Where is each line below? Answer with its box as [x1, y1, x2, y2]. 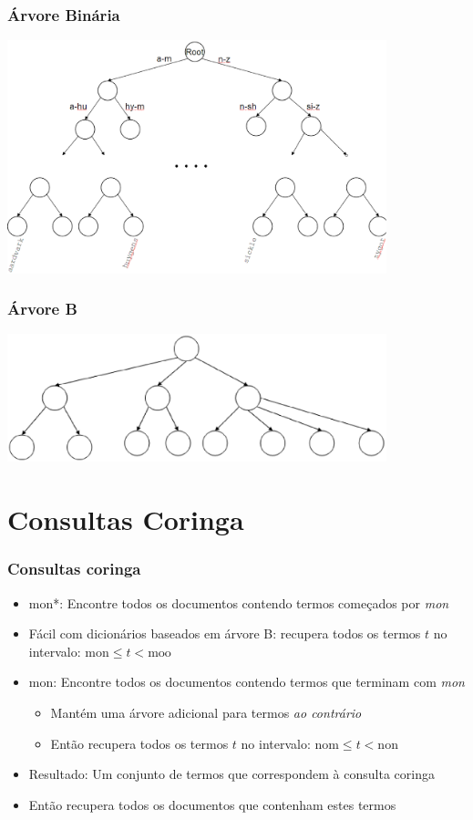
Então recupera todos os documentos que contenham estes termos [28, 794, 396, 814]
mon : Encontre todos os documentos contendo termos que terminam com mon [28, 672, 465, 691]
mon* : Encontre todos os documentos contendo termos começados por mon [28, 593, 449, 612]
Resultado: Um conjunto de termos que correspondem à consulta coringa [28, 764, 435, 784]
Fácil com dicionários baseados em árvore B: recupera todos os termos [28, 624, 421, 643]
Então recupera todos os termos [50, 733, 229, 753]
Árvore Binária [7, 3, 120, 26]
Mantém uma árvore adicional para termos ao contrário [50, 703, 362, 722]
